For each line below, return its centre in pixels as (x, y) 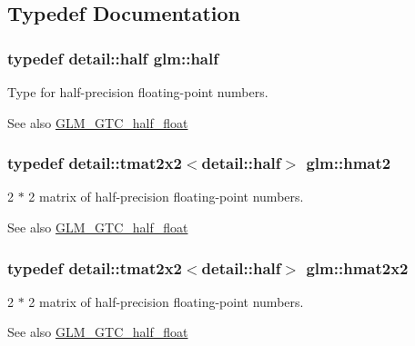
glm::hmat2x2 (357, 267)
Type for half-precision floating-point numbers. (138, 92)
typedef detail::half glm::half (113, 58)
